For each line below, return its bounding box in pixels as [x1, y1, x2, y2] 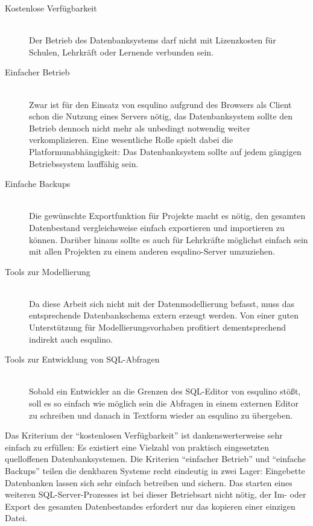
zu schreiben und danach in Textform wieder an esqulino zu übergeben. [29, 408, 293, 421]
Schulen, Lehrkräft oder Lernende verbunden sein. [29, 45, 213, 58]
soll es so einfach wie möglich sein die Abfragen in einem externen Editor [29, 397, 299, 410]
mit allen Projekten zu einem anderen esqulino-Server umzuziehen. [29, 245, 275, 258]
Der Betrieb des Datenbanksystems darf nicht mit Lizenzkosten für [29, 34, 276, 46]
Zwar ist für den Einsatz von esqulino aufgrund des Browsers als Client [29, 98, 292, 110]
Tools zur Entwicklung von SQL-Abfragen [5, 353, 160, 366]
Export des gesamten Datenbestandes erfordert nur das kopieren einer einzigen [5, 499, 296, 512]
